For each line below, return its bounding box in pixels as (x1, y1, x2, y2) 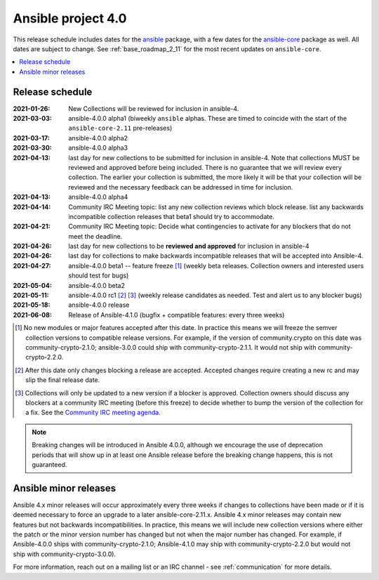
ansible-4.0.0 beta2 (68, 281, 126, 289)
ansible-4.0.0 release (68, 301, 130, 309)
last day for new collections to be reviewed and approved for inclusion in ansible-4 (68, 242, 310, 251)
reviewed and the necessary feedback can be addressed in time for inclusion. (68, 183, 293, 191)
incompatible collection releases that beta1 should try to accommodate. (68, 212, 275, 220)
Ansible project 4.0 (13, 11, 127, 26)
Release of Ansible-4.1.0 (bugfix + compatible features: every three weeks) (68, 310, 285, 319)
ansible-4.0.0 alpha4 (68, 193, 128, 202)
